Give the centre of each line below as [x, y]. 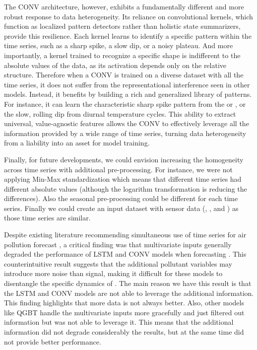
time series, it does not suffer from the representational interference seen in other [127, 84]
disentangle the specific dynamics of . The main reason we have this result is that [128, 283]
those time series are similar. [47, 218]
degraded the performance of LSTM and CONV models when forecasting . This [125, 254]
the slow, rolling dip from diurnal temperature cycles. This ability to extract [120, 113]
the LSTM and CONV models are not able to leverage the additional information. [129, 293]
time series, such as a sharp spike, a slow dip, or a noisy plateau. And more [119, 45]
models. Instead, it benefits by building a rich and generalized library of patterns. [128, 94]
